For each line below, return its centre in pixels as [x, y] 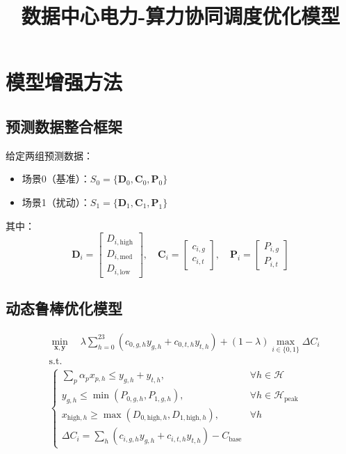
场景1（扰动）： [56, 202]
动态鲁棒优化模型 [64, 308]
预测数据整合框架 [64, 126]
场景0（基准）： [56, 179]
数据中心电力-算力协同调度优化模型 [181, 16]
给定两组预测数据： [49, 155]
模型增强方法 [64, 82]
